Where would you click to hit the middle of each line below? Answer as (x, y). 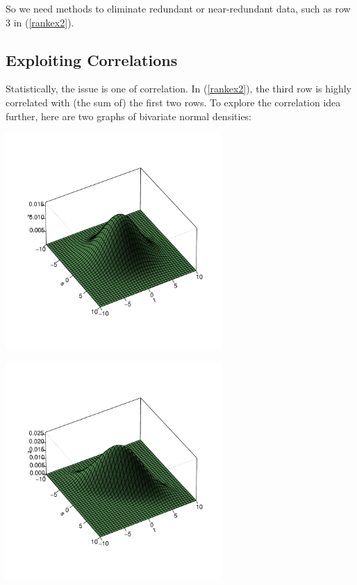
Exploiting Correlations (92, 59)
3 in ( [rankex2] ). (40, 22)
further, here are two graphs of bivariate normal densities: (129, 116)
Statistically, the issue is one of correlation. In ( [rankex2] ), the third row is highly (179, 89)
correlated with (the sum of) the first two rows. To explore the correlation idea (173, 102)
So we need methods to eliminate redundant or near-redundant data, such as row (178, 8)
